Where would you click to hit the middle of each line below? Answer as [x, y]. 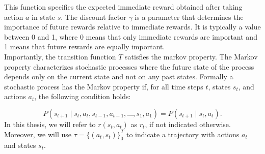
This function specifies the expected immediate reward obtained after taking [123, 7]
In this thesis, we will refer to [50, 124]
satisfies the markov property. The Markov [191, 56]
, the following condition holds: [83, 96]
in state [44, 17]
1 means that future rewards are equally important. [85, 47]
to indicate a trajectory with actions [183, 134]
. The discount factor [94, 17]
